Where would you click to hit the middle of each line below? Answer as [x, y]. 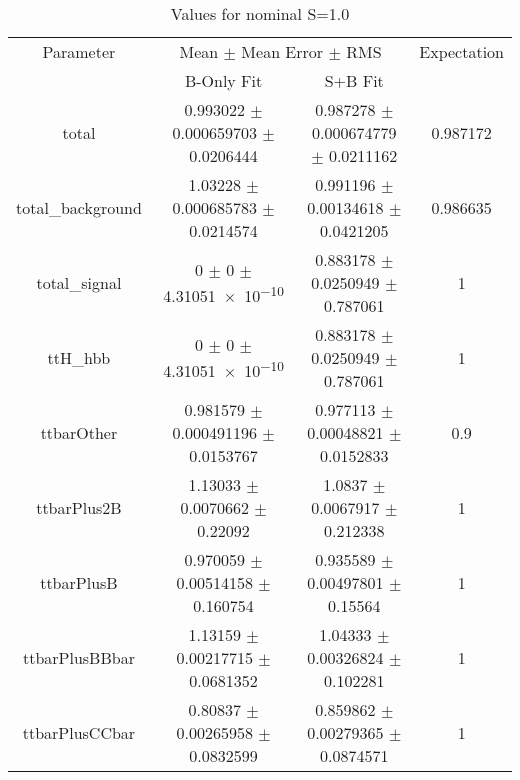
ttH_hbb [79, 357]
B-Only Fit [223, 80]
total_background [79, 207]
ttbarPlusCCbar [79, 732]
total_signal [79, 282]
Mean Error [282, 51]
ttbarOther [79, 432]
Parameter [79, 51]
